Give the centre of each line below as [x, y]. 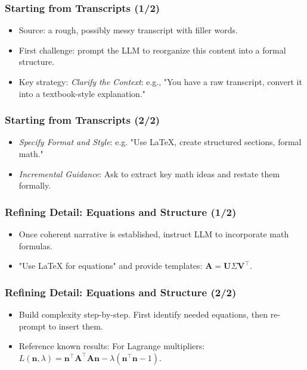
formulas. [35, 245]
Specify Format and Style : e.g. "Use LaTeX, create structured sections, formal [160, 142]
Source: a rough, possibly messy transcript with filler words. [128, 30]
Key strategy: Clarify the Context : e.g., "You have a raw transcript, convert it [160, 81]
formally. [35, 185]
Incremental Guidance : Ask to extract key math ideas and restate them [149, 173]
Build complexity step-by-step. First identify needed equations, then [143, 314]
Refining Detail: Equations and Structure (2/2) [121, 292]
